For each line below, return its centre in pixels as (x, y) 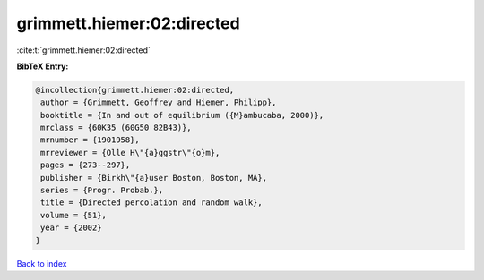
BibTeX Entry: (43, 66)
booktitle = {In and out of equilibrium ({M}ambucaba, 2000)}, (182, 115)
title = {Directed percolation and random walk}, (152, 203)
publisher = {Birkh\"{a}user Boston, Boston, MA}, (154, 178)
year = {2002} (71, 228)
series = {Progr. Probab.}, (102, 191)
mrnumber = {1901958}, (91, 140)
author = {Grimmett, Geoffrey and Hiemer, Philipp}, (159, 102)
